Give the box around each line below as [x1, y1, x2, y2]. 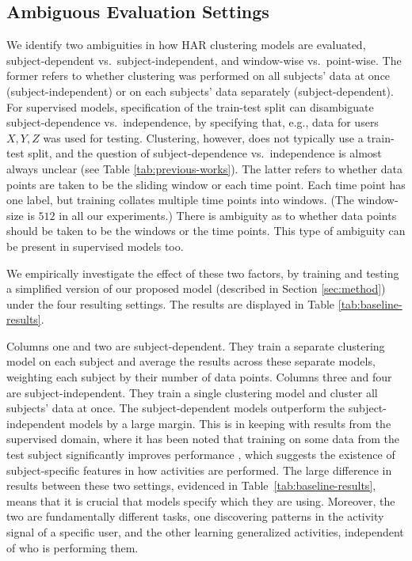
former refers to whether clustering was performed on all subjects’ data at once [6, 67, 391, 84]
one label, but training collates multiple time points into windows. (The [6, 191, 354, 208]
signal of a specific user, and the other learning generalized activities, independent [6, 524, 404, 540]
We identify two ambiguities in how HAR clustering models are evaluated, [6, 36, 366, 53]
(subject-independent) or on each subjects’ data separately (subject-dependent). [6, 82, 394, 99]
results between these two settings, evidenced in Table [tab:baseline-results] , [6, 477, 376, 494]
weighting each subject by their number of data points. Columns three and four [6, 369, 392, 385]
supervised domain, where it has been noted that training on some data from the [6, 430, 399, 447]
